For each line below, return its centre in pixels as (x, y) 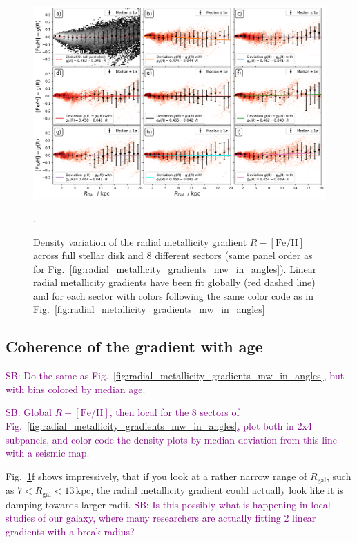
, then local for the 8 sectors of (174, 412)
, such (339, 476)
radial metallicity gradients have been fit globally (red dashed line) (174, 282)
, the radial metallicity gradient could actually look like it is (217, 490)
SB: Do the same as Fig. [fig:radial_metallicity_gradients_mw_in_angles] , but (175, 375)
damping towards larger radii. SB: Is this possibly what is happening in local (168, 504)
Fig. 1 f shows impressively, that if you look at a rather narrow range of (156, 476)
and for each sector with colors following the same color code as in (174, 295)
